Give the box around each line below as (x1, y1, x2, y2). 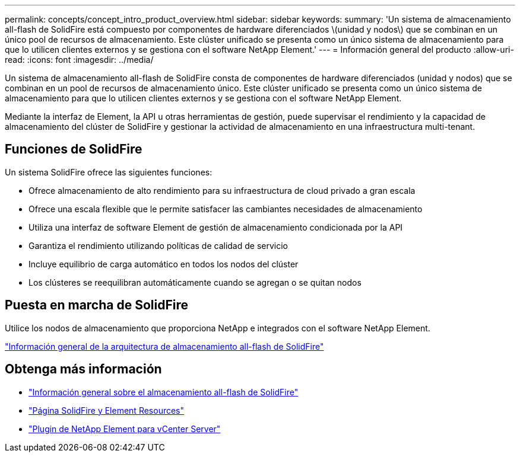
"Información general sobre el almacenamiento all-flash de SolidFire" (28, 386, 299, 397)
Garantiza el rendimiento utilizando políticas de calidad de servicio (28, 240, 288, 251)
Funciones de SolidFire (5, 142, 142, 157)
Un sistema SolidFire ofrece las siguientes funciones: (5, 167, 213, 177)
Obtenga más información (5, 362, 162, 377)
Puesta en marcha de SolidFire (5, 298, 188, 313)
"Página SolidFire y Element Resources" (28, 405, 185, 416)
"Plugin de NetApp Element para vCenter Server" (28, 423, 221, 434)
